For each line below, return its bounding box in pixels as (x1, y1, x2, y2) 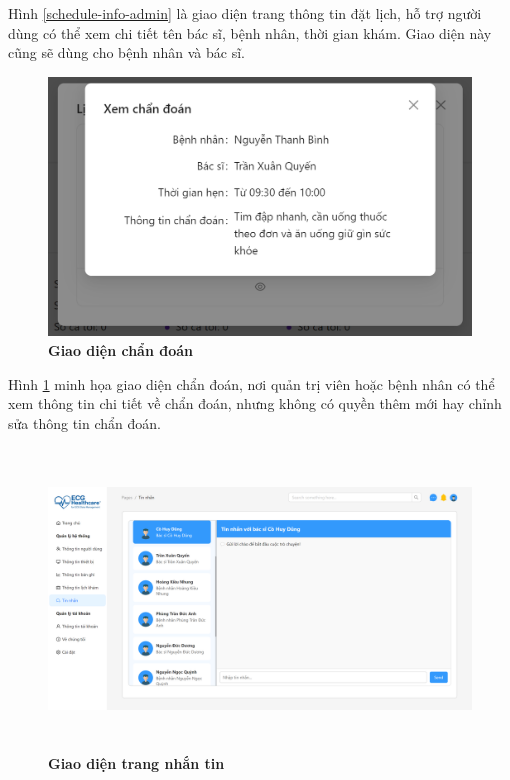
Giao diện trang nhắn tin (48, 753, 225, 774)
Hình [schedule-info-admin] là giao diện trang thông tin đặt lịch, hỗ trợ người (8, 3, 482, 23)
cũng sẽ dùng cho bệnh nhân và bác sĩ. (8, 42, 245, 63)
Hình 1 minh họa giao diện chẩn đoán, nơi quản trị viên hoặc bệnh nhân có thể (8, 373, 495, 394)
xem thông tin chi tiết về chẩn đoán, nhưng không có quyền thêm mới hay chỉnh (8, 393, 502, 414)
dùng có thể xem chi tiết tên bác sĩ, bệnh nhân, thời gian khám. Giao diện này (8, 22, 492, 43)
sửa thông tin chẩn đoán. (8, 412, 161, 433)
